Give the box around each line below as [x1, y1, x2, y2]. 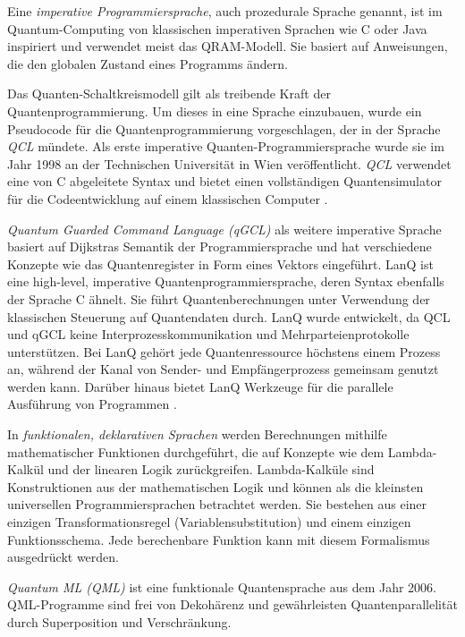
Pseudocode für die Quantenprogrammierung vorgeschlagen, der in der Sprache [7, 119, 441, 138]
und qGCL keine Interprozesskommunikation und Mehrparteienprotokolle [7, 325, 410, 344]
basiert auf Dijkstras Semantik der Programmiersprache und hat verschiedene [7, 237, 432, 256]
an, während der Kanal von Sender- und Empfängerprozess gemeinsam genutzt [7, 360, 439, 378]
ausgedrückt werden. [7, 548, 119, 566]
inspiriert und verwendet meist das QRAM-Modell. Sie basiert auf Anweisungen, [7, 37, 448, 55]
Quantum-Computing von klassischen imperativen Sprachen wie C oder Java [7, 19, 427, 38]
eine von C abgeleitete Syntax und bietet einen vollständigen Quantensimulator [7, 172, 442, 191]
